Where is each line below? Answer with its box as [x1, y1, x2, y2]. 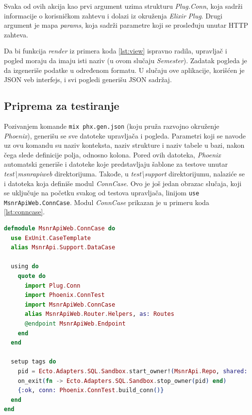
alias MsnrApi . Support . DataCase [11, 244, 116, 251]
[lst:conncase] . [4, 207, 45, 217]
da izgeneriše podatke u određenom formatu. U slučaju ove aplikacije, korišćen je [4, 65, 245, 75]
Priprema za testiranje [4, 98, 119, 113]
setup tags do [11, 358, 56, 365]
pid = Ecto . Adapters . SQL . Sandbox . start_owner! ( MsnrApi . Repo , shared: [17, 367, 248, 375]
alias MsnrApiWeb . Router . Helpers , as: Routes [24, 311, 174, 318]
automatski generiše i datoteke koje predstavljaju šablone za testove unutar [4, 159, 228, 169]
